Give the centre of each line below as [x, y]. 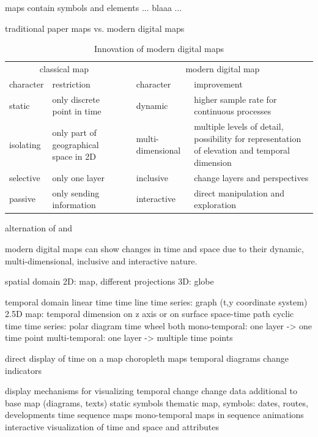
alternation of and [39, 228]
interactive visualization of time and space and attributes [112, 427]
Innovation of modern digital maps [159, 49]
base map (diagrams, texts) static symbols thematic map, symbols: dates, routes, [157, 402]
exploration [215, 205]
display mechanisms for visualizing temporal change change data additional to [151, 391]
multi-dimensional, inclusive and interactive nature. [101, 260]
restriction [71, 84]
